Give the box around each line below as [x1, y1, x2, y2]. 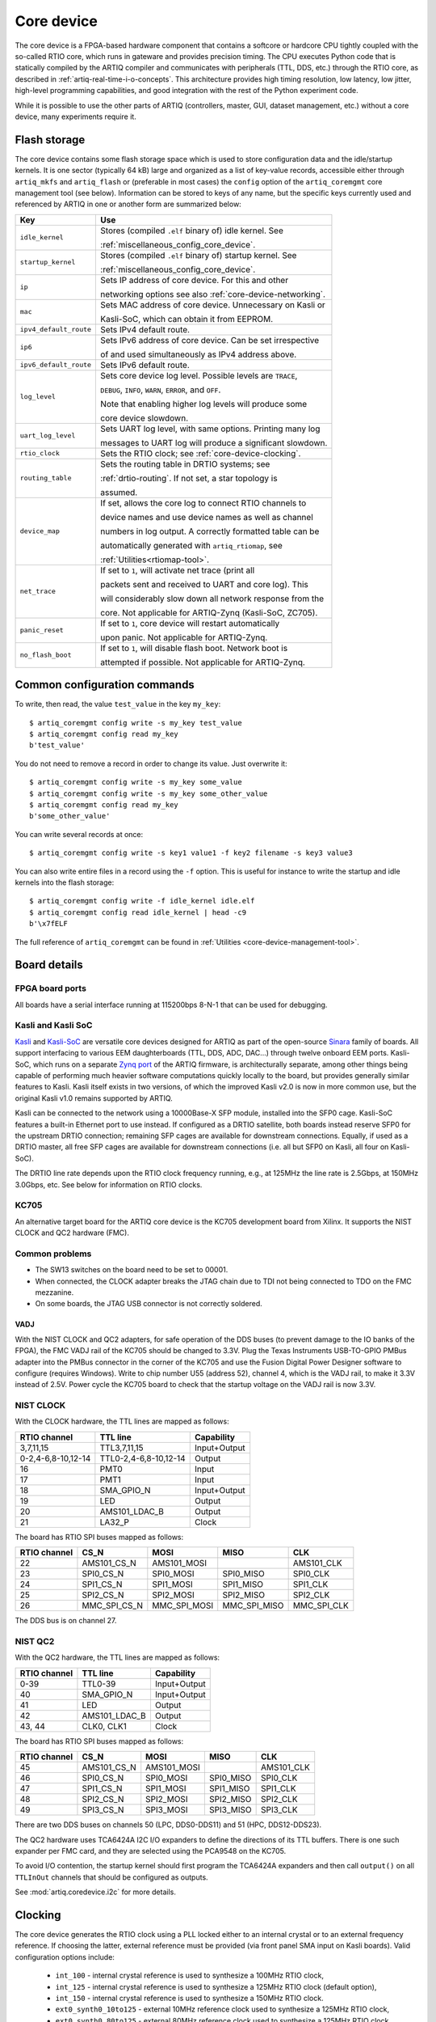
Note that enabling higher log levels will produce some [100, 398, 308, 409]
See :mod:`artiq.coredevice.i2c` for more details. [15, 1887, 177, 1897]
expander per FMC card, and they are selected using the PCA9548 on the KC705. [15, 1846, 287, 1855]
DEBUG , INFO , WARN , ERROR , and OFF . [100, 384, 221, 396]
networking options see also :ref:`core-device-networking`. [100, 288, 326, 299]
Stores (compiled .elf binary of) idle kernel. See [100, 225, 284, 236]
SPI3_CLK [260, 1804, 298, 1816]
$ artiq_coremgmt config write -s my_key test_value [29, 718, 242, 727]
